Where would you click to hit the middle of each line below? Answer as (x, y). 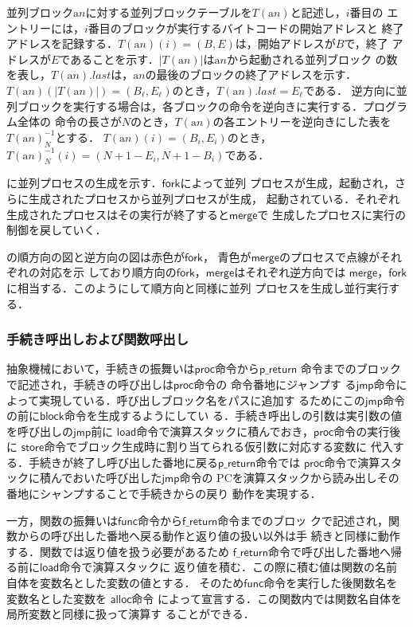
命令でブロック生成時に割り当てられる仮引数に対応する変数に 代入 (218, 447)
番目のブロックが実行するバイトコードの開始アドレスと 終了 (246, 27)
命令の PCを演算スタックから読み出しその (289, 478)
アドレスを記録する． (62, 43)
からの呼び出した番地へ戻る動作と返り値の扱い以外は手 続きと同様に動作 (208, 536)
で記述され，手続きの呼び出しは (90, 384)
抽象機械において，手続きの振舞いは (101, 368)
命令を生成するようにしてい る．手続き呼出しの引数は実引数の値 (233, 415)
